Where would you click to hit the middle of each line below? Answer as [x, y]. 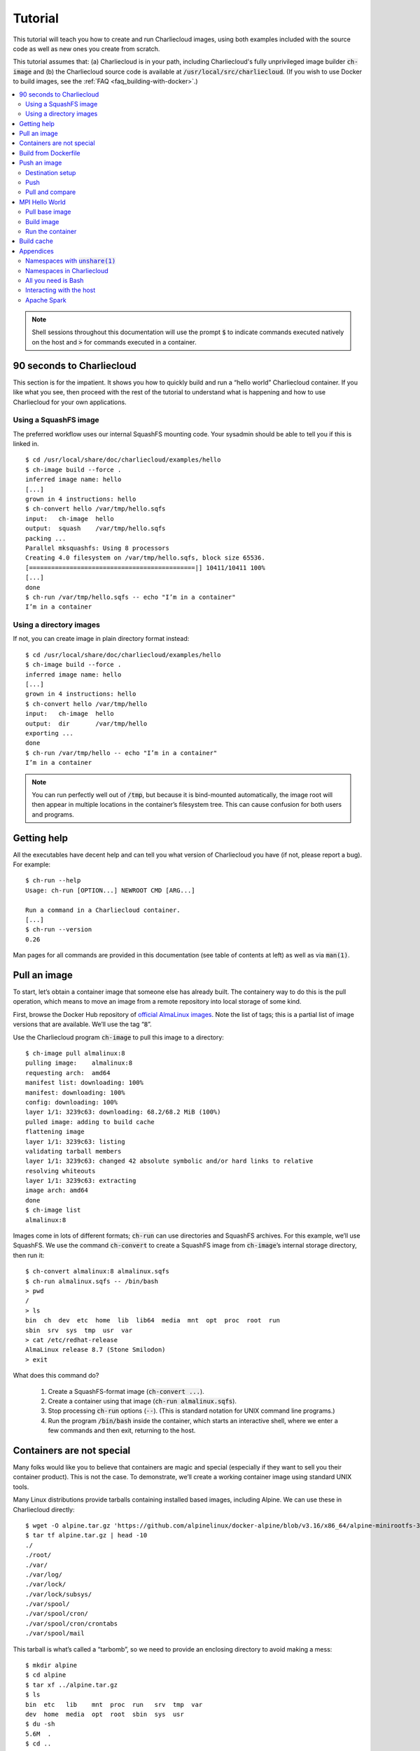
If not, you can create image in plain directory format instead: [101, 639]
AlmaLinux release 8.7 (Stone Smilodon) [96, 1350]
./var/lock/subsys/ [59, 1594]
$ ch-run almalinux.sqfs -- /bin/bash [92, 1281]
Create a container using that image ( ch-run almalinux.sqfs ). [142, 1401]
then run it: [29, 1255]
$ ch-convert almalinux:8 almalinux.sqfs [97, 1272]
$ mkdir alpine [51, 1666]
